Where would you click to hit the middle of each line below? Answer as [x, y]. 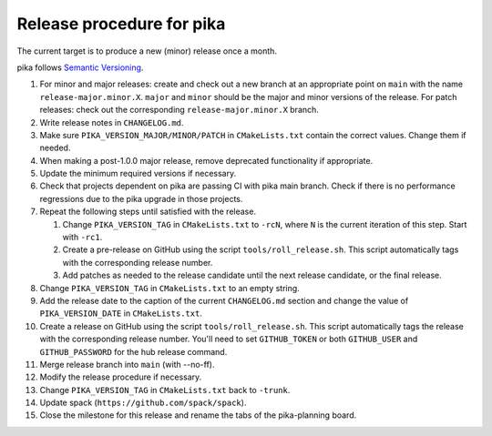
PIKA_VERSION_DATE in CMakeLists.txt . [121, 313]
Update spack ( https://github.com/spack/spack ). [143, 403]
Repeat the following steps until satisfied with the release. [148, 212]
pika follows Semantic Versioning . [80, 67]
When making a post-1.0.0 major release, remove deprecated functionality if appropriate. [206, 160]
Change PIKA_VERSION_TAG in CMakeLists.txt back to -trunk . [165, 390]
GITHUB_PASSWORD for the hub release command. [133, 351]
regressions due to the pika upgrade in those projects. [141, 198]
